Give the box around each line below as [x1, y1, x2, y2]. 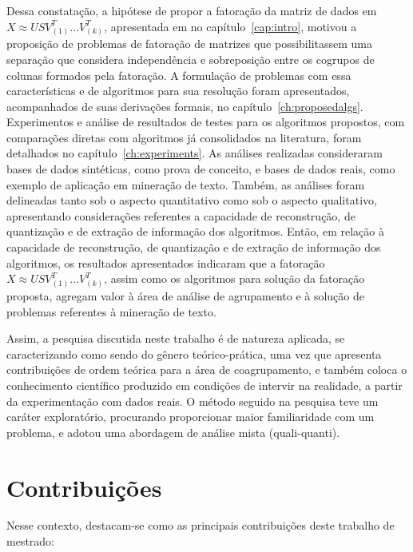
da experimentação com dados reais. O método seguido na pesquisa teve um [6, 392, 379, 409]
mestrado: [6, 533, 55, 550]
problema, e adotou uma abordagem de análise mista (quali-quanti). [6, 423, 340, 440]
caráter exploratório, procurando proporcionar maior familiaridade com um [6, 408, 375, 425]
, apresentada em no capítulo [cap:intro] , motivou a [104, 18, 357, 34]
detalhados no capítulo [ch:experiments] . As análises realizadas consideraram [6, 145, 383, 161]
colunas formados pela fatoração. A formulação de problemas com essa [6, 66, 351, 83]
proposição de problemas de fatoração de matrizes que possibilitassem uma [6, 35, 372, 52]
